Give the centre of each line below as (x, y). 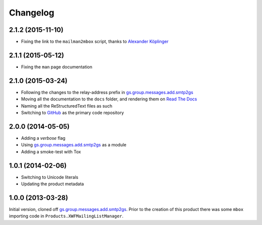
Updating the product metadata (53, 184)
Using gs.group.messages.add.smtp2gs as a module (74, 145)
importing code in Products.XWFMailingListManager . (66, 216)
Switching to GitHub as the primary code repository (73, 113)
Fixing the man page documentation (57, 67)
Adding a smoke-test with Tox (51, 152)
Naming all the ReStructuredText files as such (67, 106)
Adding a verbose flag (43, 138)
